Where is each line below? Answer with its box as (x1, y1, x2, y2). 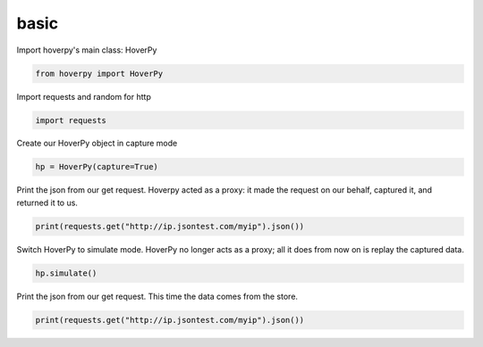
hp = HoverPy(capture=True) (35, 161, 158, 172)
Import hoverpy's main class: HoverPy (16, 45, 157, 55)
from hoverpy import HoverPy (35, 68, 164, 78)
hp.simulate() (35, 268, 97, 278)
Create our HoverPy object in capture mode (16, 138, 178, 149)
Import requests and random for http (16, 91, 151, 102)
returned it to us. (16, 197, 78, 208)
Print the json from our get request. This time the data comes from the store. (16, 291, 299, 302)
